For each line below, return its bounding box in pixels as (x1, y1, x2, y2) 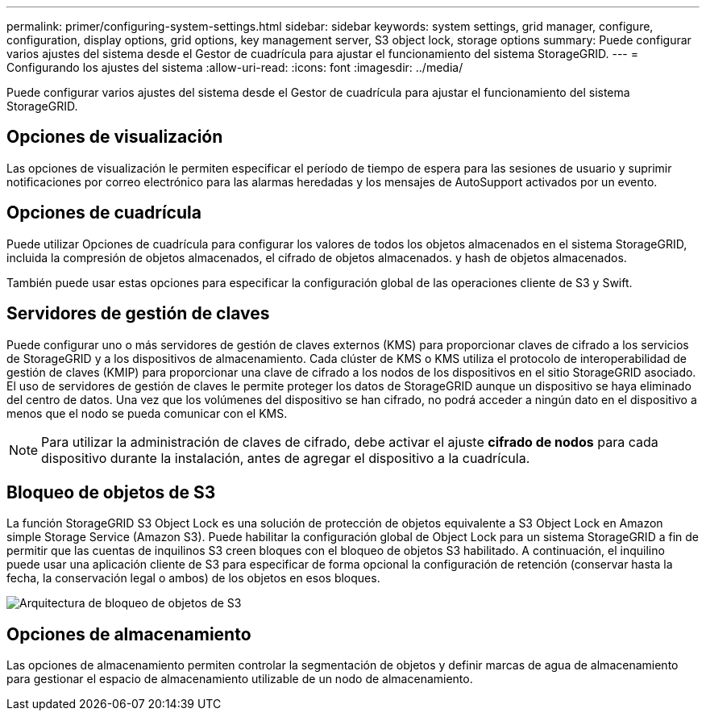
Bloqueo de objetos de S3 (6, 481, 216, 502)
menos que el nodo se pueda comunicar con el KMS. (6, 406, 288, 420)
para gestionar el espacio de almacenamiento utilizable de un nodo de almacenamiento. (6, 672, 473, 686)
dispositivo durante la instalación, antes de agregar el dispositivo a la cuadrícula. (41, 449, 530, 466)
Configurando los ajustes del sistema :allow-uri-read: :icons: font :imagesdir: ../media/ (6, 60, 463, 74)
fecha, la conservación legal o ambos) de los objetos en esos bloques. (6, 571, 380, 586)
